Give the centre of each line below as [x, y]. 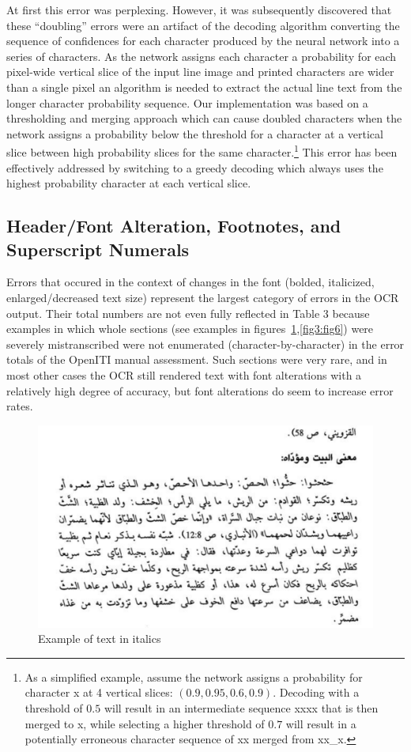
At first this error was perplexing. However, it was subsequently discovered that [199, 9]
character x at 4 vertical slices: [99, 692]
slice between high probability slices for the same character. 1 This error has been [202, 151]
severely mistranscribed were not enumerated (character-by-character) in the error [205, 344]
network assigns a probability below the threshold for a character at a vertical [195, 133]
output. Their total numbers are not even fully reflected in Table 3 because [188, 313]
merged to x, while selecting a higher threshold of [145, 723]
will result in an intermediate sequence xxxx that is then [241, 707]
